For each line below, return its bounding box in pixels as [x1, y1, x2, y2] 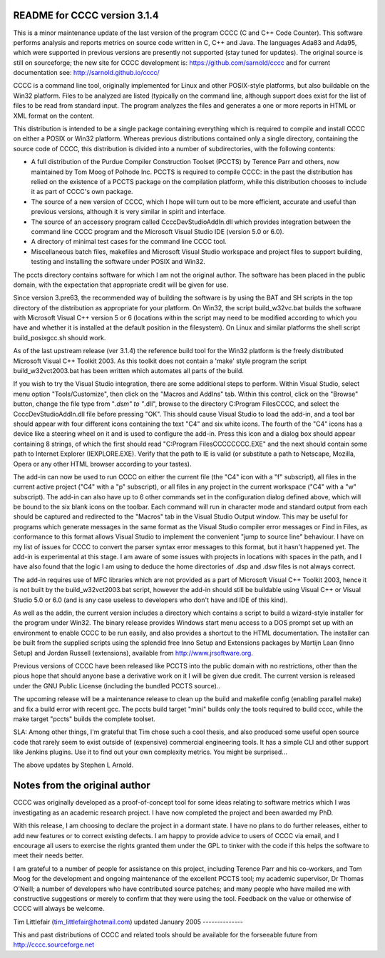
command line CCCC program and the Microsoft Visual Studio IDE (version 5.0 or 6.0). [31, 227, 284, 235]
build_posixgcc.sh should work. [13, 333, 106, 342]
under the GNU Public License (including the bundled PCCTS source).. [13, 681, 221, 690]
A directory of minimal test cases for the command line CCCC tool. [31, 238, 227, 246]
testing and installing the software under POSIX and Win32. [31, 258, 206, 266]
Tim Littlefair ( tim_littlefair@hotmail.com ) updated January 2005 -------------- [13, 917, 244, 926]
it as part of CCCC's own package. [31, 188, 133, 196]
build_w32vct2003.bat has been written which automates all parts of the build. [13, 367, 244, 375]
